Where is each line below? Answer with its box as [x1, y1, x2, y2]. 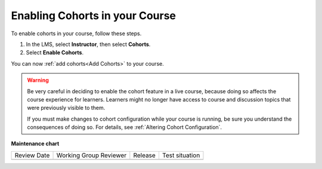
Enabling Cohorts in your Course [11, 9, 176, 22]
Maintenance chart [11, 140, 60, 148]
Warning [27, 76, 49, 84]
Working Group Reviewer [56, 151, 127, 159]
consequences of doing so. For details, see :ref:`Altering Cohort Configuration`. [27, 124, 222, 131]
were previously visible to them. [27, 105, 106, 112]
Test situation [162, 151, 200, 159]
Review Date [14, 151, 50, 159]
